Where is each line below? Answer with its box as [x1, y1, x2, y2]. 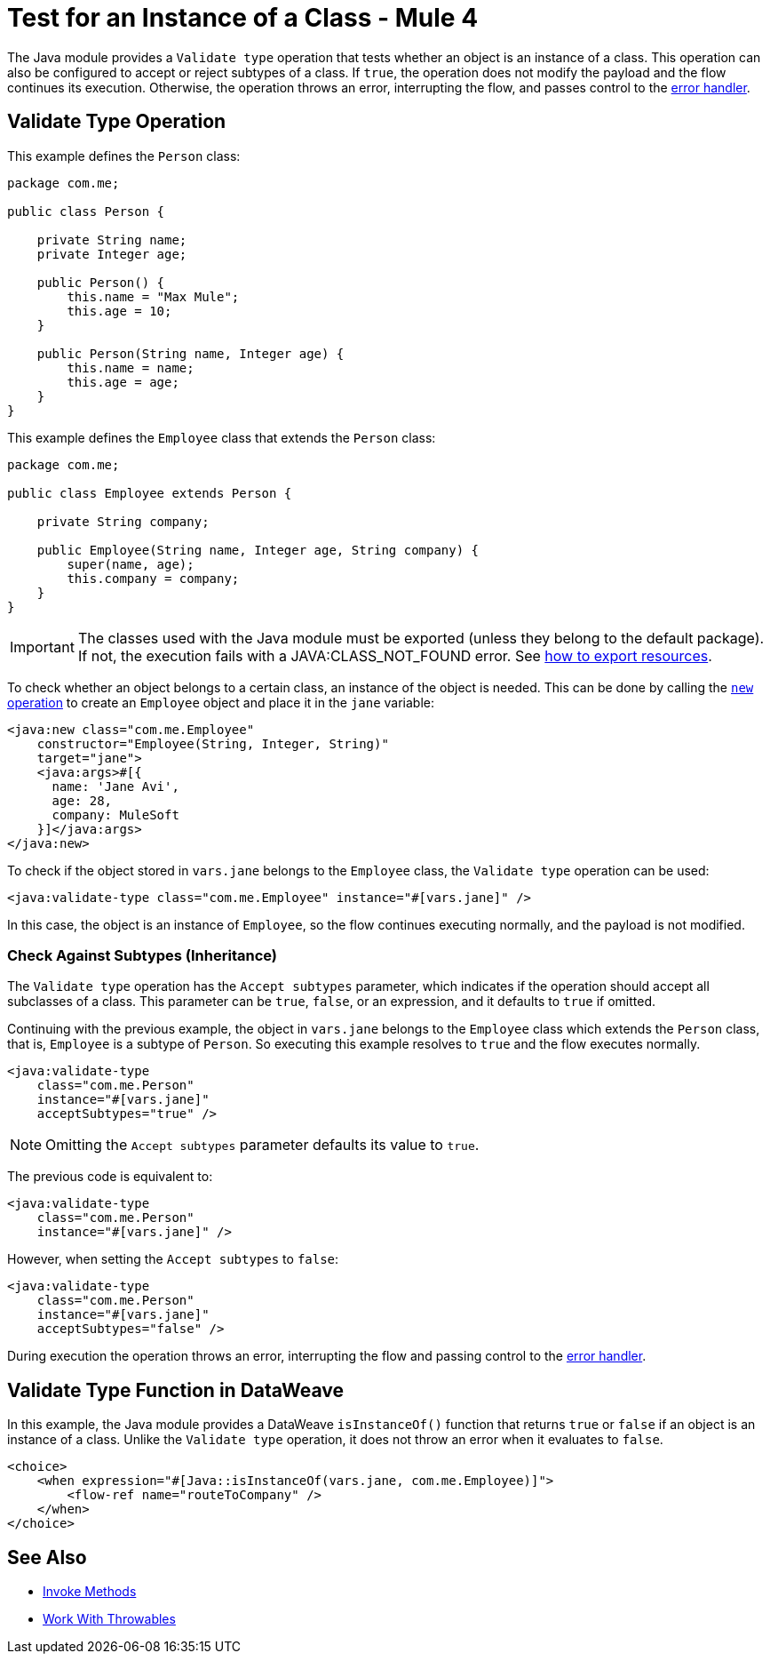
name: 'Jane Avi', [52, 779, 179, 794]
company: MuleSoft [52, 807, 179, 822]
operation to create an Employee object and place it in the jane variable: [7, 694, 435, 710]
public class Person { [7, 204, 165, 219]
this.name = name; [67, 360, 194, 375]
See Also [7, 1545, 87, 1569]
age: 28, [52, 793, 113, 808]
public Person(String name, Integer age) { [36, 346, 345, 361]
